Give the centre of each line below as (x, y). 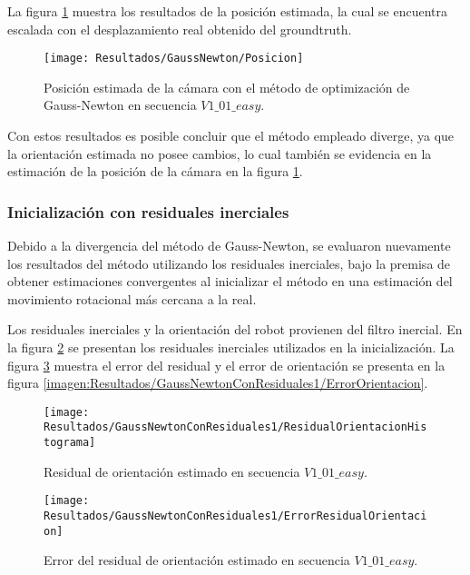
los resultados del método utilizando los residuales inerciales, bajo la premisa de (229, 263)
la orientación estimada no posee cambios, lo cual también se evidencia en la (220, 153)
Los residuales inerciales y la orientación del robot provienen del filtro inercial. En (235, 329)
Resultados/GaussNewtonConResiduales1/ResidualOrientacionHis (235, 427)
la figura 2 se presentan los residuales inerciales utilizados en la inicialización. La (231, 347)
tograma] (70, 443)
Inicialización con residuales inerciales (148, 211)
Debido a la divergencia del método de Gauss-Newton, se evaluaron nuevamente (229, 246)
